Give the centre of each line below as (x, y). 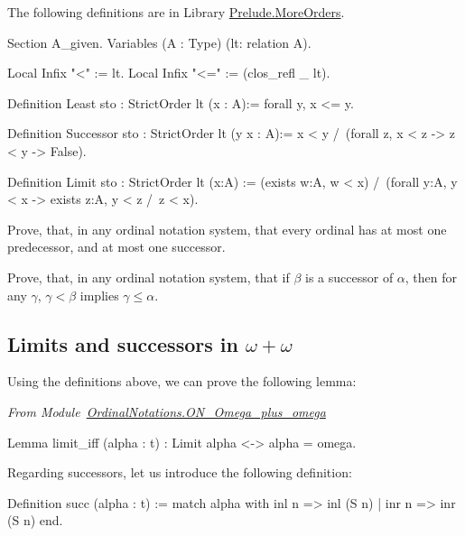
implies (99, 295)
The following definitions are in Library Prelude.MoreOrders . (176, 12)
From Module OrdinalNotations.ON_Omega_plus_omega (167, 411)
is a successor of (349, 277)
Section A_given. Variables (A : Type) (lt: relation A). (159, 42)
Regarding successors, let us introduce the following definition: (180, 472)
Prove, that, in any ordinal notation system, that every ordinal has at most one (227, 229)
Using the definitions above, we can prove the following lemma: (182, 381)
